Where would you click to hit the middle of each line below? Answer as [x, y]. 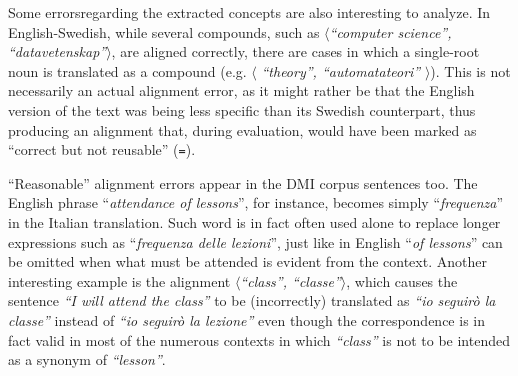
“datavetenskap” [57, 51]
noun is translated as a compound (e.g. [127, 70]
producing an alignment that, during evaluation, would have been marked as [242, 129]
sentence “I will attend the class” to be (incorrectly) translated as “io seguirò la [252, 300]
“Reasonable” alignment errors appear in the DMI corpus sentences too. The [243, 182]
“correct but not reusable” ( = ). [102, 149]
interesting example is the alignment [119, 280]
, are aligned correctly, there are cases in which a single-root [295, 51]
